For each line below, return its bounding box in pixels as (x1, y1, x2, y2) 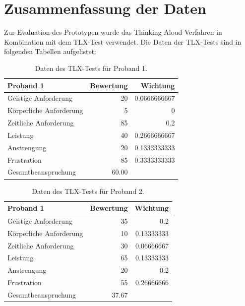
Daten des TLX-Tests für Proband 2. (32, 185, 144, 196)
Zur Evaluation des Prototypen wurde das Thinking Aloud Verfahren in (4, 27, 222, 37)
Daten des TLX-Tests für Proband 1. (35, 62, 147, 73)
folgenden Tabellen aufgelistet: (4, 46, 96, 57)
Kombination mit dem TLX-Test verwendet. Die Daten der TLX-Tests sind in (4, 36, 242, 47)
